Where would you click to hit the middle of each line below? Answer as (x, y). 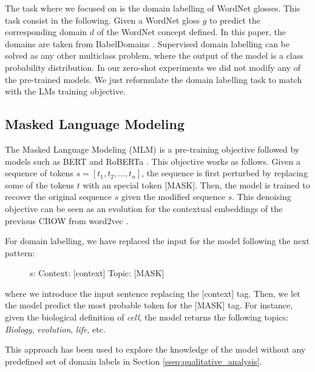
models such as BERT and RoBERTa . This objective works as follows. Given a (153, 161)
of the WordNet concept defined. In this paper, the (191, 32)
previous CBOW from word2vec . (67, 220)
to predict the (235, 20)
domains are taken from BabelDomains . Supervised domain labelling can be (147, 43)
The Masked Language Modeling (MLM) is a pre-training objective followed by (152, 149)
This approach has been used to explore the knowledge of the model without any (155, 349)
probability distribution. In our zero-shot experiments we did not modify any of (153, 67)
